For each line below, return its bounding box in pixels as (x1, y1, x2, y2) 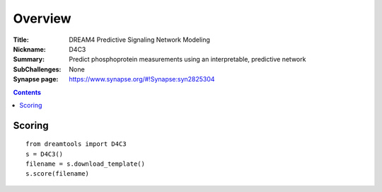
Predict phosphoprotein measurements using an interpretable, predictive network (69, 55, 306, 64)
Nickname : (13, 45, 46, 53)
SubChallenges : (13, 64, 62, 74)
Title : (13, 35, 30, 44)
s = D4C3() (25, 149, 64, 158)
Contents (13, 88, 42, 96)
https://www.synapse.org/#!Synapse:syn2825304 (69, 75, 215, 84)
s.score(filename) (25, 170, 90, 178)
